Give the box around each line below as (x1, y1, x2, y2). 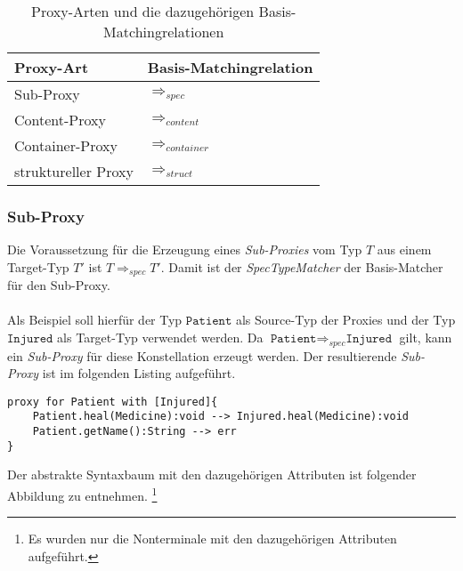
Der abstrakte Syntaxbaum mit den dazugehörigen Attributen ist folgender (7, 465, 417, 484)
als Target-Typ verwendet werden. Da (57, 328, 264, 347)
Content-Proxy (14, 109, 106, 130)
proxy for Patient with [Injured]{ (7, 395, 218, 408)
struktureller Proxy (14, 161, 134, 181)
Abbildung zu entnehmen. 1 (7, 483, 158, 504)
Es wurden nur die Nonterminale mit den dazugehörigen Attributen (28, 529, 397, 548)
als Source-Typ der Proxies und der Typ (235, 310, 456, 329)
